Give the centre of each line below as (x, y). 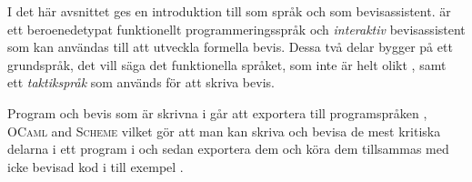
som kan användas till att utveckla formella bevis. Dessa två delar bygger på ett (230, 47)
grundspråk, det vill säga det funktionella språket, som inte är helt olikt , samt (227, 64)
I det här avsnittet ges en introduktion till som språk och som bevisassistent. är (229, 11)
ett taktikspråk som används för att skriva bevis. (141, 82)
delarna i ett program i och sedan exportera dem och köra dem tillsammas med (228, 149)
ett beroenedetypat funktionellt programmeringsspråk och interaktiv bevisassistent (236, 29)
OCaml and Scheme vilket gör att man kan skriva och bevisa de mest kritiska (224, 131)
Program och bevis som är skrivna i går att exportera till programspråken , (217, 112)
